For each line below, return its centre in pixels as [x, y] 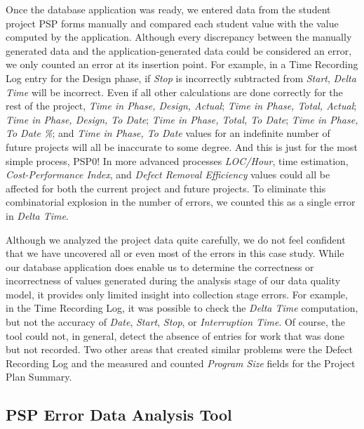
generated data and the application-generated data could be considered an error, [179, 50]
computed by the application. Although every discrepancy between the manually [179, 37]
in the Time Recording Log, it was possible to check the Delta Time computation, [182, 308]
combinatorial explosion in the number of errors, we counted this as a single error [181, 202]
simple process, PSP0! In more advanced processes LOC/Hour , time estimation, [177, 160]
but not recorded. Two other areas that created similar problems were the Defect [179, 349]
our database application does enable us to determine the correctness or [160, 266]
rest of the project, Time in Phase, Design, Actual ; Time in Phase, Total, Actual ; [181, 106]
